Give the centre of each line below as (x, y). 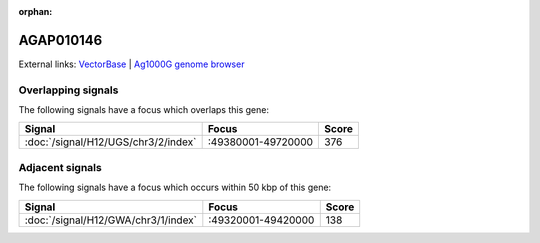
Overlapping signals (68, 90)
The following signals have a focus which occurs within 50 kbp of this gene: (175, 187)
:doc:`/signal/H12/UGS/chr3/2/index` (110, 142)
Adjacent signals (60, 167)
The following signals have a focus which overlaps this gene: (144, 110)
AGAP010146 (60, 40)
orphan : (35, 11)
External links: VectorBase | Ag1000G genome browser (131, 64)
